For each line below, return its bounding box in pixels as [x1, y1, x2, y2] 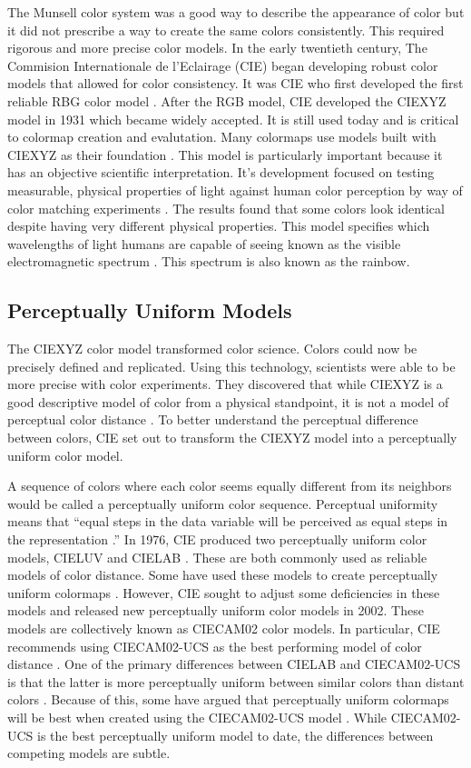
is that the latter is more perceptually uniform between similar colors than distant [7, 672, 465, 691]
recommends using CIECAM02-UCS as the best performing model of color [7, 636, 422, 655]
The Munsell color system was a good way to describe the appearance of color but [7, 3, 465, 21]
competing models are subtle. [7, 743, 171, 763]
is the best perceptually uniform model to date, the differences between [37, 725, 434, 744]
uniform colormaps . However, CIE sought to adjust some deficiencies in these [7, 583, 440, 602]
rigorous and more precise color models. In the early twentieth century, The [7, 38, 427, 57]
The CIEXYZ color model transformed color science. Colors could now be [7, 339, 417, 358]
